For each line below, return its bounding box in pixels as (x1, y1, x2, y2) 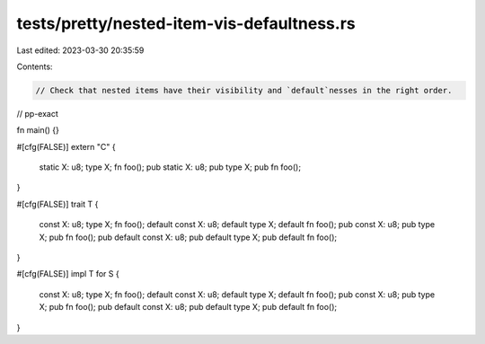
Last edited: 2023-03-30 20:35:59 (16, 45, 145, 56)
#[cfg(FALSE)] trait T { (16, 198, 99, 209)
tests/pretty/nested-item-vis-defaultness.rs (16, 13, 356, 33)
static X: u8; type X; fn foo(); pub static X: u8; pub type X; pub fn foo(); (39, 162, 301, 172)
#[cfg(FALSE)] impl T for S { (16, 269, 120, 279)
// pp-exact (16, 108, 58, 119)
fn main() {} (16, 125, 60, 136)
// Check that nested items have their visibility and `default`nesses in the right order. (35, 85, 453, 95)
